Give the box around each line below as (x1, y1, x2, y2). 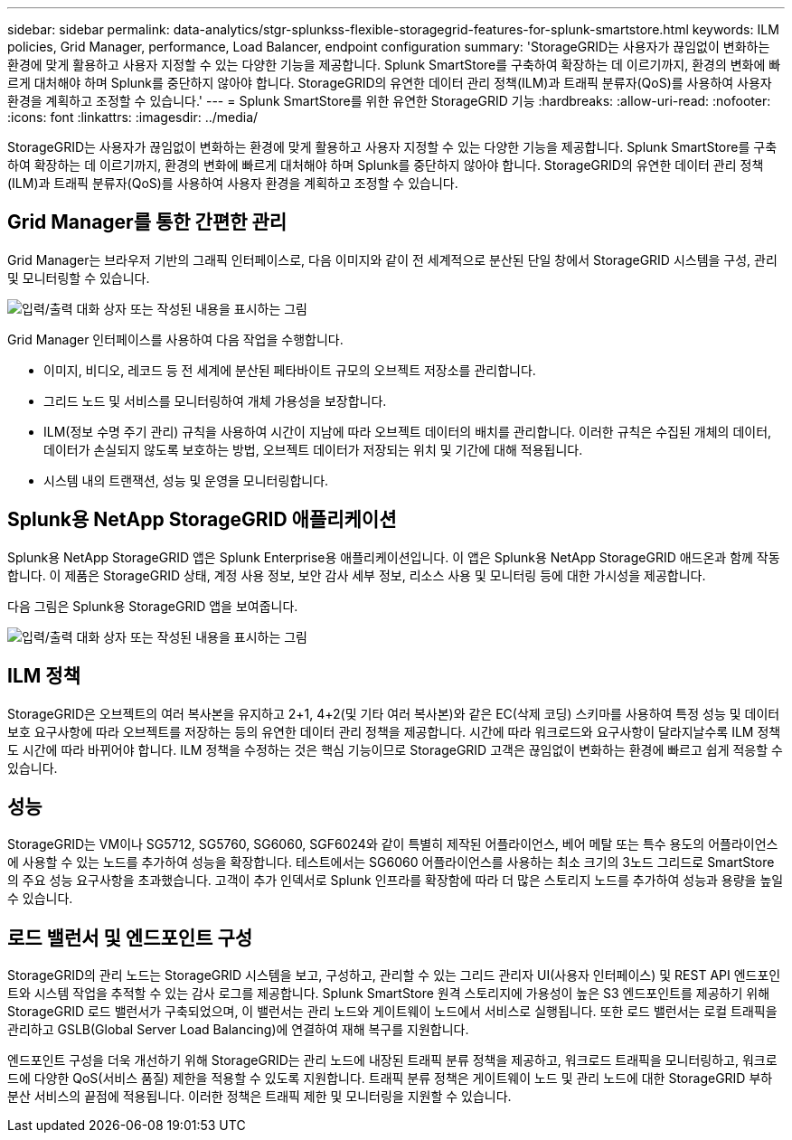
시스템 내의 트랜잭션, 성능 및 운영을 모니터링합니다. (43, 472, 329, 488)
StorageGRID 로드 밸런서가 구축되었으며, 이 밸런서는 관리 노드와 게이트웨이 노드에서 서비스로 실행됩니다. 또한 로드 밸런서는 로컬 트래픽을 (7, 1003, 778, 1020)
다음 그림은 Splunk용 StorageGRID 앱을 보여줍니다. (7, 598, 298, 614)
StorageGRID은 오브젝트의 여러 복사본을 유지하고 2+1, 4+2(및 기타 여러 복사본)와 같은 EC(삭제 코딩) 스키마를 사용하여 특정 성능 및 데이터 (7, 705, 780, 721)
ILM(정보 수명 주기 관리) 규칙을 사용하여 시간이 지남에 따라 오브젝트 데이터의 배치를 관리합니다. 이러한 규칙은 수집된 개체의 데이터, (43, 423, 772, 439)
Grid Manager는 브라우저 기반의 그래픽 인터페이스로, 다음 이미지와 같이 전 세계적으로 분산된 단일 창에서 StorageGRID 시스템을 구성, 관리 (7, 251, 778, 268)
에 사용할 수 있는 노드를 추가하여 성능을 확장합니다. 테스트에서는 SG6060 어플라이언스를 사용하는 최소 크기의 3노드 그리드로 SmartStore (7, 854, 775, 871)
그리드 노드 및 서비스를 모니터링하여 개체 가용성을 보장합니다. (43, 392, 387, 409)
